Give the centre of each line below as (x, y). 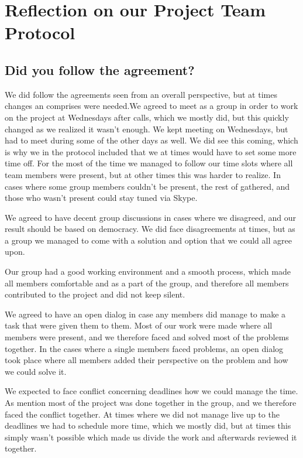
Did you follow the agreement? (100, 69)
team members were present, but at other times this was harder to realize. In (143, 174)
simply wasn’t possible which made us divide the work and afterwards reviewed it (151, 437)
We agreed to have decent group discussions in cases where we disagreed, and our (151, 217)
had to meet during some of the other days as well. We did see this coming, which (151, 140)
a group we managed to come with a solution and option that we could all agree (148, 240)
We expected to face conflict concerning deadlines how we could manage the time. (151, 391)
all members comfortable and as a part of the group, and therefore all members (147, 283)
